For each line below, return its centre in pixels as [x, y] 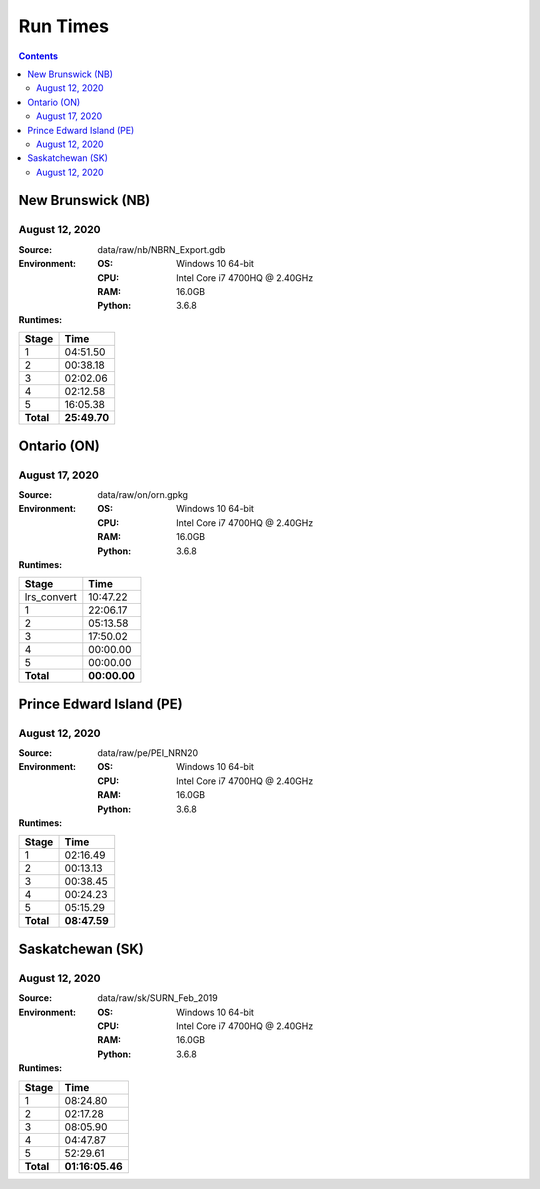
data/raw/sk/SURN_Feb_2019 [158, 998]
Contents [38, 56]
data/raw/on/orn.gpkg [143, 494]
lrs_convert [50, 597]
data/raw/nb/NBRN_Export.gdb [161, 249]
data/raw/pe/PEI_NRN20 [148, 753]
